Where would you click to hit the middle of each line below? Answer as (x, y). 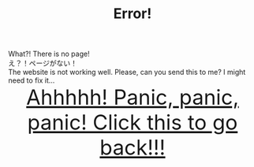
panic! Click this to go (133, 122)
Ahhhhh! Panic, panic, (133, 97)
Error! (133, 14)
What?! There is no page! (49, 54)
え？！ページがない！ (43, 63)
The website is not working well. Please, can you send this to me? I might (127, 72)
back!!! (133, 148)
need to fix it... (32, 80)
